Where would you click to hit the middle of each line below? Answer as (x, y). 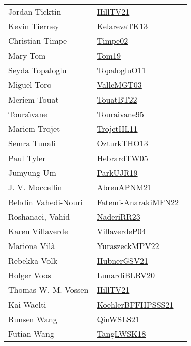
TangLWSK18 (121, 334)
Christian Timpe (38, 41)
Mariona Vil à (32, 246)
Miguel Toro (30, 85)
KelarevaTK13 (122, 26)
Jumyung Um (32, 172)
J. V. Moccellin (35, 187)
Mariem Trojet (34, 129)
